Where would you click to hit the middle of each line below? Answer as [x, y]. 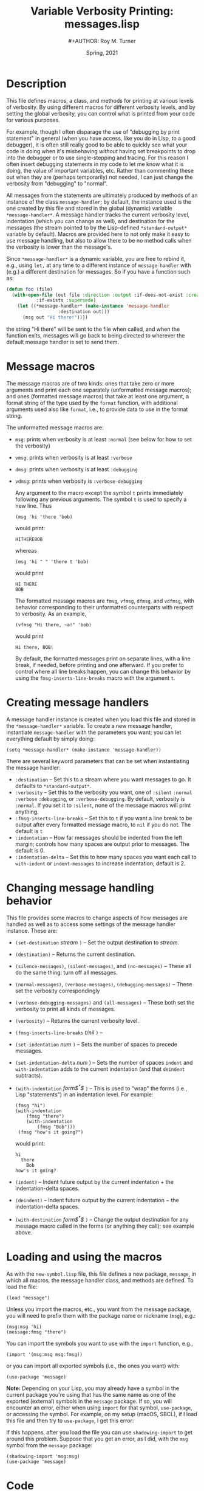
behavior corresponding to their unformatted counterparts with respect [104, 607]
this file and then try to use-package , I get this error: [70, 1420]
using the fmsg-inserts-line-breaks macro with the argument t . [95, 678]
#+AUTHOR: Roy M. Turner [102, 41]
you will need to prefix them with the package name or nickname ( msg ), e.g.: [101, 1316]
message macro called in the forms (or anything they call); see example [104, 1226]
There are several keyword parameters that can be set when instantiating [98, 761]
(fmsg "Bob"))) [56, 1127]
